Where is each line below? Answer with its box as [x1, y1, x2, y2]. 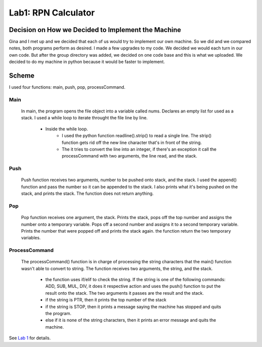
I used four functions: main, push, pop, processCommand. [9, 84, 126, 90]
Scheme [9, 72, 35, 80]
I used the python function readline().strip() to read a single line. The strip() [62, 133, 212, 139]
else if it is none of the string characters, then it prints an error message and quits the [45, 317, 216, 323]
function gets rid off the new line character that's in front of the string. [62, 140, 202, 145]
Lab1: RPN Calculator [9, 7, 95, 18]
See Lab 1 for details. [9, 335, 51, 341]
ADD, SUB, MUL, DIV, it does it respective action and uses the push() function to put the [45, 284, 221, 289]
